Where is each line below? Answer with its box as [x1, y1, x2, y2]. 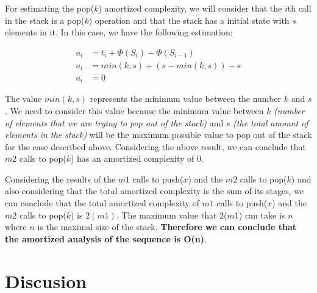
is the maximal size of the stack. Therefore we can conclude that [37, 220, 296, 233]
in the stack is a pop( [5, 13, 85, 26]
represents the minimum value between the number [90, 92, 282, 105]
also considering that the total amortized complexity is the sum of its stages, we [5, 184, 304, 197]
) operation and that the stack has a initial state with [88, 13, 290, 26]
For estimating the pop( [5, 2, 94, 14]
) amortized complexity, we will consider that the [98, 2, 282, 14]
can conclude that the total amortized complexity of [5, 197, 199, 209]
